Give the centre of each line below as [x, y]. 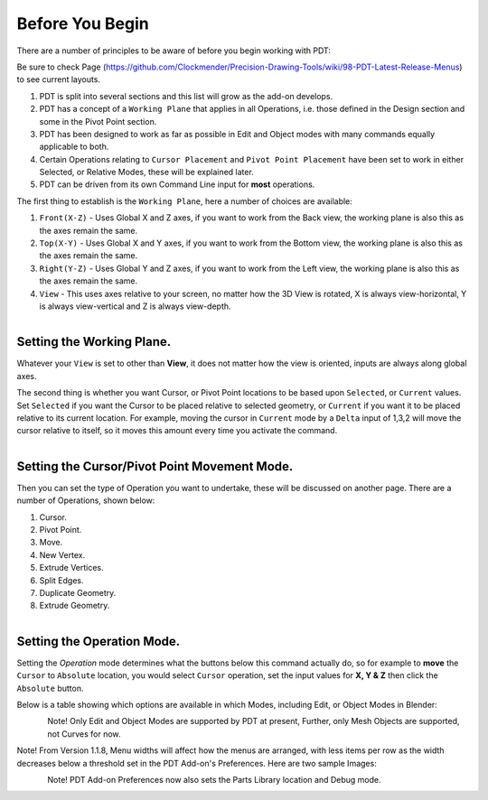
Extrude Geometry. [75, 606]
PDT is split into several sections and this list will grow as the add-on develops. [186, 96]
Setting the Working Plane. [94, 342]
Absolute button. [50, 688]
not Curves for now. [84, 734]
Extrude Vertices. [71, 568]
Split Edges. [62, 580]
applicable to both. [74, 147]
